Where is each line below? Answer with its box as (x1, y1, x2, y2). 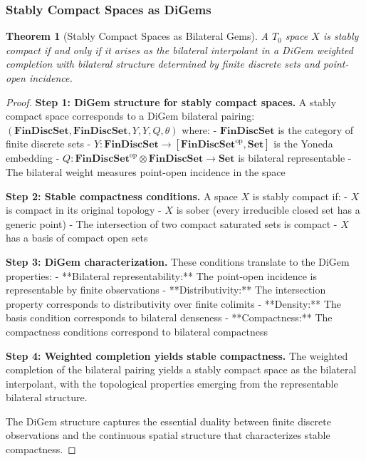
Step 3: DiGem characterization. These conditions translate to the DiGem (6, 254, 350, 269)
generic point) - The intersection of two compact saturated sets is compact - (6, 216, 338, 231)
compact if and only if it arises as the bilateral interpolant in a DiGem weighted (6, 42, 353, 57)
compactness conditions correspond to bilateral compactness (6, 323, 268, 338)
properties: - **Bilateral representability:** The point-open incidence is (6, 268, 317, 283)
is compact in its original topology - (6, 202, 162, 217)
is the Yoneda (273, 136, 333, 151)
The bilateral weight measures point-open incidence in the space (6, 164, 286, 179)
